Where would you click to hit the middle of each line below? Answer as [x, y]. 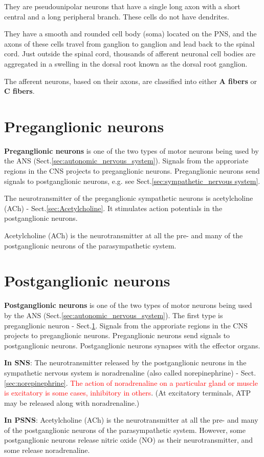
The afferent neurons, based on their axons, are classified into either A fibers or [130, 81]
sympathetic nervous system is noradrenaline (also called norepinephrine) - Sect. [130, 372]
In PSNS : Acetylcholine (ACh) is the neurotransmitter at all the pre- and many [131, 420]
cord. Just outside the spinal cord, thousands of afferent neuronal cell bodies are [130, 54]
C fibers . [19, 91]
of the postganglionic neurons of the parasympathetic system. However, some [125, 430]
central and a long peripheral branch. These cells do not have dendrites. [117, 16]
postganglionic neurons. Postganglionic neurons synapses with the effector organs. [132, 345]
